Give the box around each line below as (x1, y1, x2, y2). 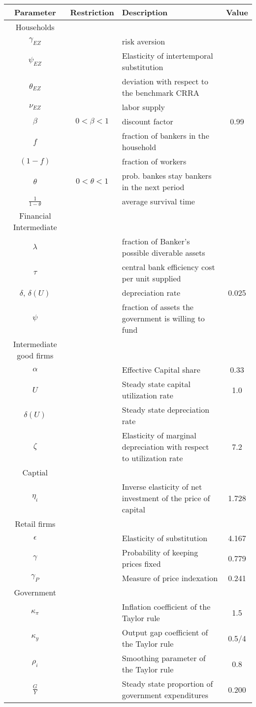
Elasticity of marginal (122, 430, 196, 441)
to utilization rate (122, 452, 183, 464)
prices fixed (122, 558, 161, 569)
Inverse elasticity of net (122, 481, 202, 492)
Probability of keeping (122, 547, 198, 558)
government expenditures (122, 689, 209, 701)
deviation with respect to (122, 76, 208, 87)
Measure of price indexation (122, 572, 218, 584)
